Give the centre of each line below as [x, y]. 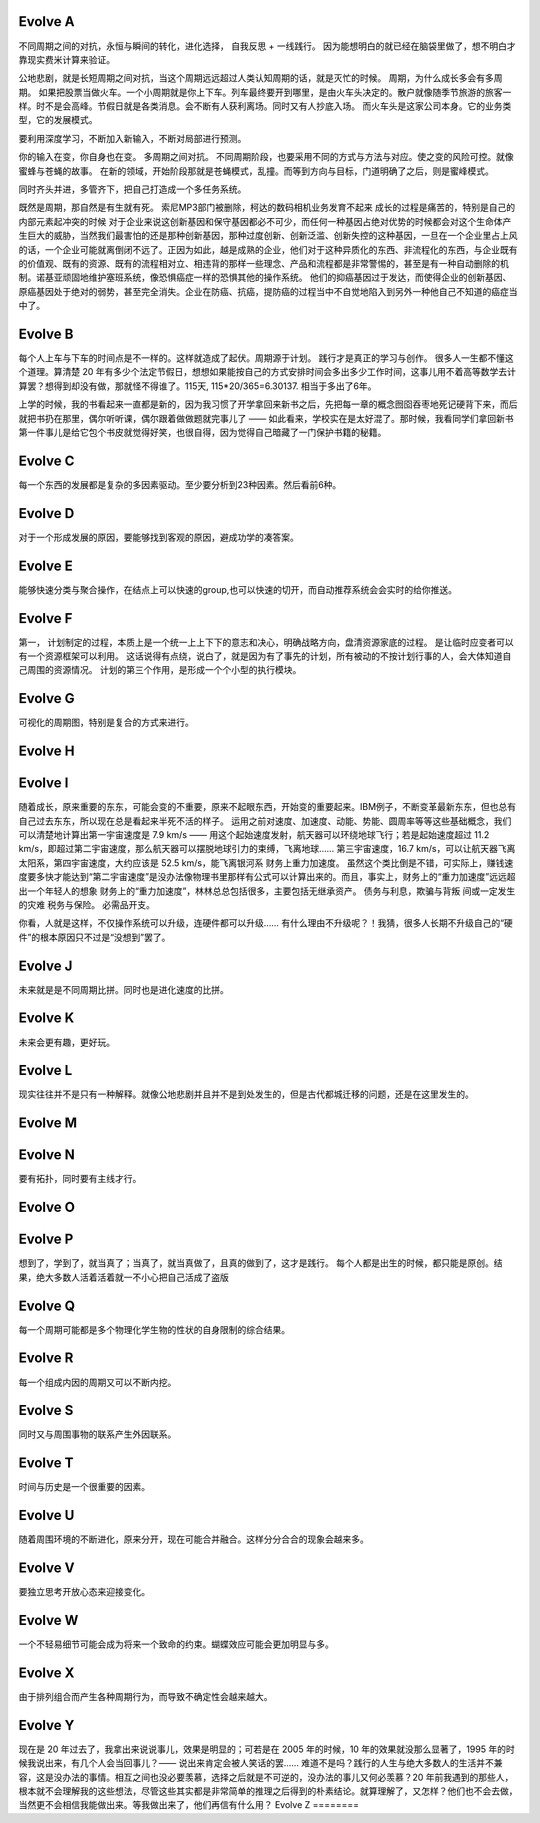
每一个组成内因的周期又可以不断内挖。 [97, 1382]
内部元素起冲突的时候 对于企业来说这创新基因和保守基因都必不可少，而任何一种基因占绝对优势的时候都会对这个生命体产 [265, 221]
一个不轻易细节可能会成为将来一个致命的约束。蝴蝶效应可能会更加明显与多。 [176, 1644]
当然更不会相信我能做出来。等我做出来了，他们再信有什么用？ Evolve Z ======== [189, 1805]
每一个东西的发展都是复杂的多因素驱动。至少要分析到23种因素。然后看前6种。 [180, 484]
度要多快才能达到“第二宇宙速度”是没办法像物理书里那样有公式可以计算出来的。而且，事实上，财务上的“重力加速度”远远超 [267, 877]
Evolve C [46, 460]
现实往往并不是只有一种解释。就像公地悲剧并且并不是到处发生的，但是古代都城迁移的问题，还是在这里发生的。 [246, 1094]
